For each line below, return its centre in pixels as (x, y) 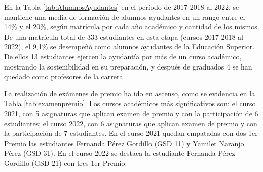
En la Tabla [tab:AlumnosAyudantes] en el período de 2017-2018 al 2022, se (122, 7)
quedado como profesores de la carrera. (65, 76)
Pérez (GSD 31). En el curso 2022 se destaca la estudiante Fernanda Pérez (120, 153)
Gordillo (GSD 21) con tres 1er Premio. (66, 163)
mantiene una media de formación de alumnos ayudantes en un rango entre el (125, 16)
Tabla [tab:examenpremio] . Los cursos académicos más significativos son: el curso (130, 103)
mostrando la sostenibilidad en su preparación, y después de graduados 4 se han (128, 66)
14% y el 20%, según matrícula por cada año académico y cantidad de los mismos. (132, 27)
